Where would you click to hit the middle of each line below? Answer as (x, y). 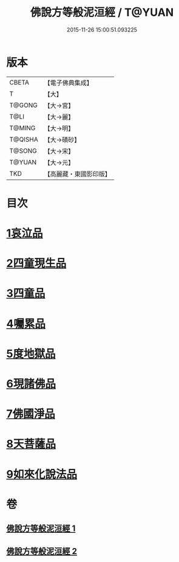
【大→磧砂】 (62, 139)
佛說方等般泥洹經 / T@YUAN (102, 12)
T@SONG (23, 151)
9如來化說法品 (42, 474)
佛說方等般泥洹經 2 (42, 551)
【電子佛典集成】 (68, 83)
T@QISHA (24, 139)
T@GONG (23, 105)
